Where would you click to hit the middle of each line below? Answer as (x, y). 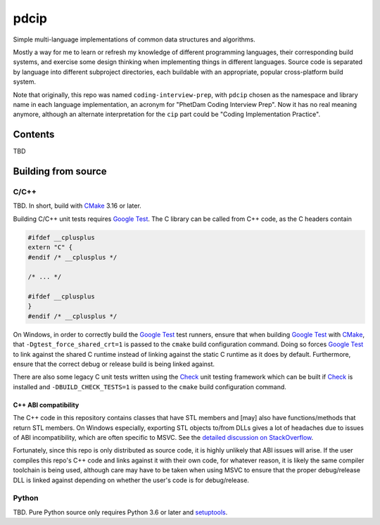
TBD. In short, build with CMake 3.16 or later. (77, 206)
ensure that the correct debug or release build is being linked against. (114, 364)
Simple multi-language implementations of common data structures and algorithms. (134, 39)
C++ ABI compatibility (46, 405)
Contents (34, 135)
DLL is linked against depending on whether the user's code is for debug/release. (131, 480)
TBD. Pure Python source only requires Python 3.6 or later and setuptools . (120, 512)
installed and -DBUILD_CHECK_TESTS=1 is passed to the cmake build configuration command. (150, 386)
